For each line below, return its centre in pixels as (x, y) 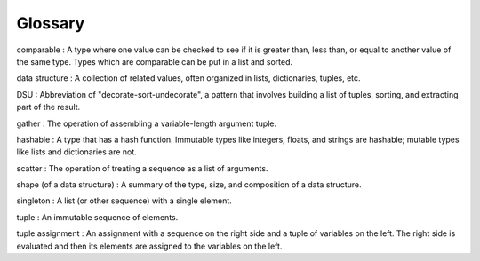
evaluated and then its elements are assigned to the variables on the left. (149, 246)
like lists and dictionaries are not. (76, 152)
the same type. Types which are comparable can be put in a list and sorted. (155, 61)
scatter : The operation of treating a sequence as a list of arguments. (142, 168)
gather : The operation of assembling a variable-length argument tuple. (147, 123)
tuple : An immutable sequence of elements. (97, 217)
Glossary (51, 23)
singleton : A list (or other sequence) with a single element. (124, 201)
